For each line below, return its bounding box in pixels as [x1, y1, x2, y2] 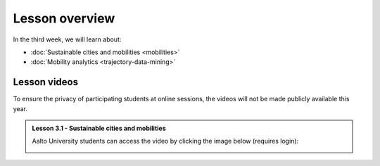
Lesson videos [13, 76, 79, 88]
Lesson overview [13, 11, 115, 26]
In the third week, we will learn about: [13, 35, 122, 44]
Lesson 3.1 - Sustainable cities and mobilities [32, 124, 166, 133]
